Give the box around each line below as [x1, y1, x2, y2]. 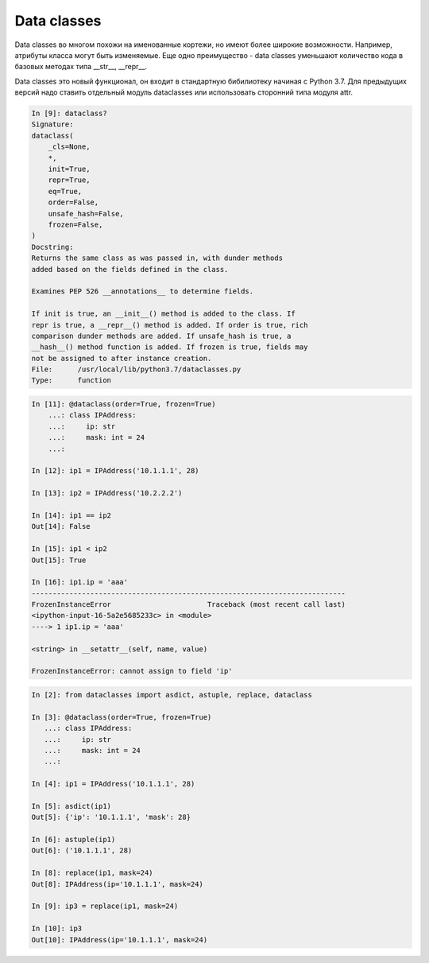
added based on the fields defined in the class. [31, 265, 229, 274]
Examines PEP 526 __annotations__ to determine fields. [31, 287, 254, 296]
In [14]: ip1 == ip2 [31, 511, 111, 520]
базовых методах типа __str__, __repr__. [14, 62, 147, 72]
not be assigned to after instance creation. [31, 354, 212, 363]
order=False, [48, 198, 99, 207]
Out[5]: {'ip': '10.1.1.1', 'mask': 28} [31, 813, 191, 822]
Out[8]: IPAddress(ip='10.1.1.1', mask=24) [31, 880, 204, 888]
